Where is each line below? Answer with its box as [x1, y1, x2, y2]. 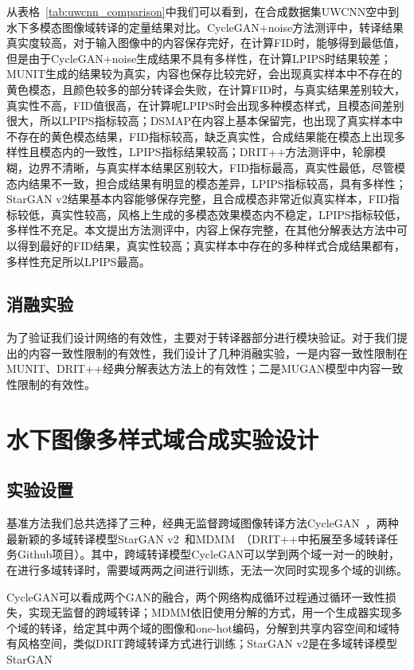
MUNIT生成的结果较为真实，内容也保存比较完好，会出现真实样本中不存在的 [6, 65, 402, 82]
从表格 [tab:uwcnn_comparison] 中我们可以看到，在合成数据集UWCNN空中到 [6, 3, 400, 19]
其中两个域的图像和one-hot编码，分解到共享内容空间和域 [95, 619, 389, 636]
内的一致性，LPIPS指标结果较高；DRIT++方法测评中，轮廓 [61, 143, 375, 160]
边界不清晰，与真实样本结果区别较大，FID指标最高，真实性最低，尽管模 [28, 159, 405, 175]
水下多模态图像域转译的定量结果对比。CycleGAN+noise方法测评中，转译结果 [6, 18, 404, 35]
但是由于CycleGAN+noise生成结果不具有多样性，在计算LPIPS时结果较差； [6, 49, 392, 66]
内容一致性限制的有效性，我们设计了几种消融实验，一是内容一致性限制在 [28, 344, 408, 361]
